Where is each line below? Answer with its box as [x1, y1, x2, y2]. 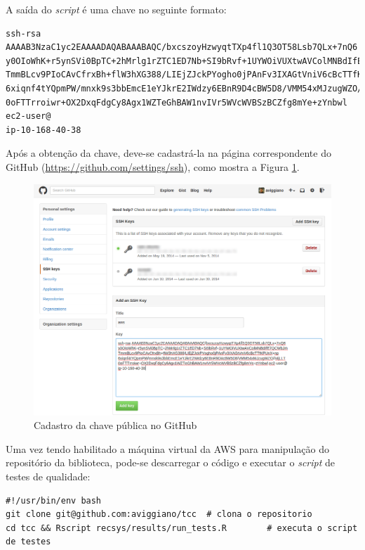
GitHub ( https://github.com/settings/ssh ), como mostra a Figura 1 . [6, 159, 300, 174]
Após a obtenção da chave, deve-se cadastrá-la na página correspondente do [6, 146, 331, 160]
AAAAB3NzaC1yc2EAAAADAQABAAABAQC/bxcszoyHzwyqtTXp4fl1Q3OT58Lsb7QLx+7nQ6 [6, 42, 358, 53]
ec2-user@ [6, 111, 51, 122]
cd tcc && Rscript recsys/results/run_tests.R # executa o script [6, 523, 358, 533]
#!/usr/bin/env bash [6, 495, 102, 506]
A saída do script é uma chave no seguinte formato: [6, 2, 227, 16]
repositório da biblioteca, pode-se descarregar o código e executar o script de [6, 455, 336, 470]
